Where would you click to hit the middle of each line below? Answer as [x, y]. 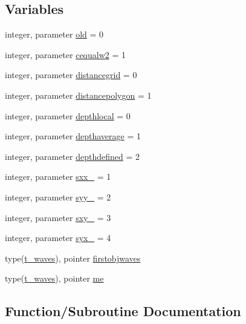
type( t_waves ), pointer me [54, 278]
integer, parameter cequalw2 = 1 [65, 54]
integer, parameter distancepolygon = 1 [78, 95]
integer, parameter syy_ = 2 [58, 197]
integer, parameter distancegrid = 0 [71, 75]
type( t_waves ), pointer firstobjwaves [73, 258]
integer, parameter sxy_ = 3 [58, 217]
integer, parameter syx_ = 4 [58, 238]
